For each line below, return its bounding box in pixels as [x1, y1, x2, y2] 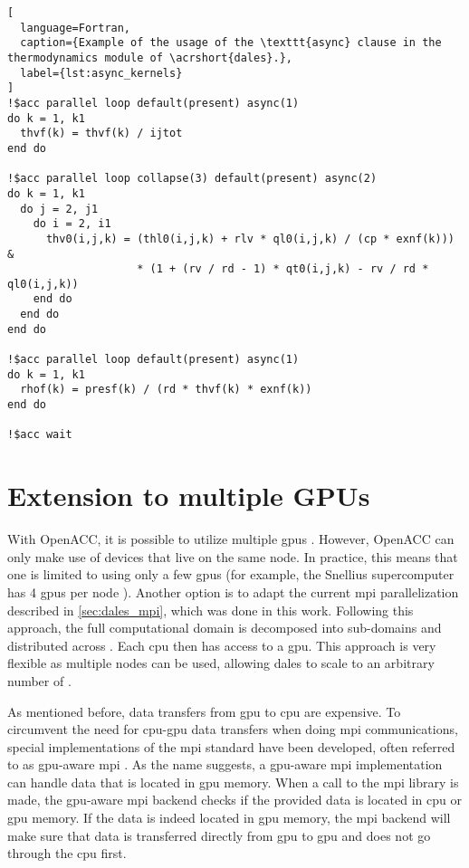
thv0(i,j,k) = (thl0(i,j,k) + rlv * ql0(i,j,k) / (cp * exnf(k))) [45, 232, 455, 245]
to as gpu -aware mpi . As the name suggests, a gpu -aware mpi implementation [7, 755, 443, 774]
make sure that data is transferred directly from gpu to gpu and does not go [7, 825, 431, 844]
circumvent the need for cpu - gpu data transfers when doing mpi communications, [7, 720, 458, 739]
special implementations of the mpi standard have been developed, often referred [7, 737, 455, 756]
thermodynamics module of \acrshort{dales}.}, [7, 51, 292, 64]
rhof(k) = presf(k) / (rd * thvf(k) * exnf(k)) [20, 383, 312, 396]
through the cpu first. [7, 844, 127, 863]
